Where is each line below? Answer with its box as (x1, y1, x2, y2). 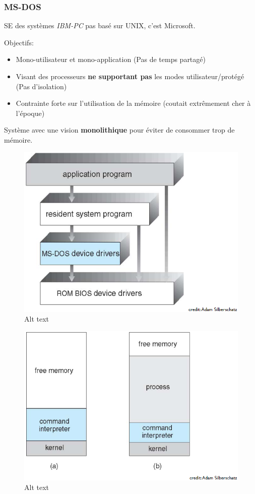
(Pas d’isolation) (16, 81, 67, 91)
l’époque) (16, 107, 45, 118)
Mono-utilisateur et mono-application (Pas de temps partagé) (16, 54, 206, 65)
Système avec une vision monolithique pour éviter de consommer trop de (4, 125, 235, 135)
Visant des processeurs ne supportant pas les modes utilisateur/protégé (16, 71, 244, 81)
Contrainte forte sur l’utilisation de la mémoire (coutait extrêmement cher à (16, 98, 251, 108)
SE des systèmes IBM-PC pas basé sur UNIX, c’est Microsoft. (4, 20, 196, 31)
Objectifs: (4, 37, 34, 47)
